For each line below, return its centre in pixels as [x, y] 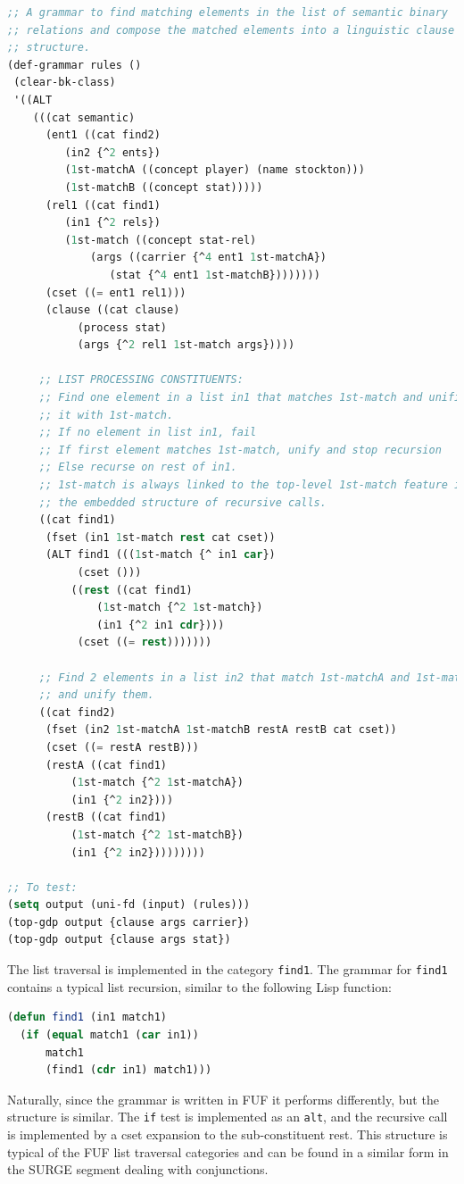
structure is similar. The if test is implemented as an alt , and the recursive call [228, 1117]
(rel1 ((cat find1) [103, 205]
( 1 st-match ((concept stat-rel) [161, 240]
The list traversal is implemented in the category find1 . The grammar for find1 [228, 969]
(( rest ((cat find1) [132, 590]
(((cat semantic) [84, 117]
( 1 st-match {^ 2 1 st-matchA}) [157, 783]
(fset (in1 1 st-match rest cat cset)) [160, 537]
